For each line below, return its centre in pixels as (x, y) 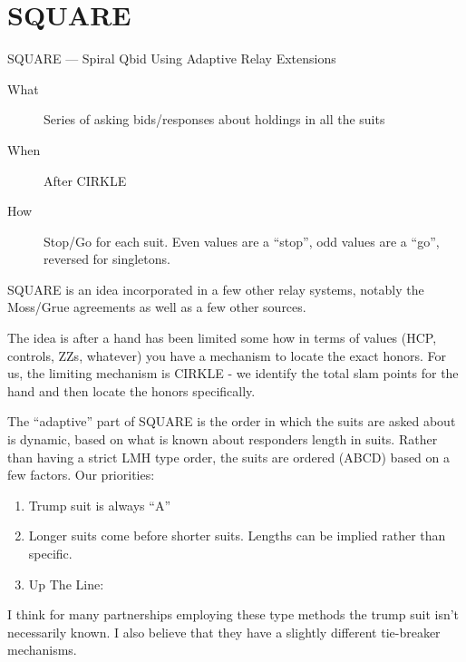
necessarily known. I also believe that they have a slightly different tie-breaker (224, 632)
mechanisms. (42, 650)
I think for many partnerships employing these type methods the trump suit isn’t (233, 614)
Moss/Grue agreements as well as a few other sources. (157, 307)
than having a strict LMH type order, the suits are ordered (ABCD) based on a (229, 457)
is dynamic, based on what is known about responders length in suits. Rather (223, 439)
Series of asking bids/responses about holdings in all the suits (214, 119)
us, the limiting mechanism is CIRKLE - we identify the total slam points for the (233, 373)
